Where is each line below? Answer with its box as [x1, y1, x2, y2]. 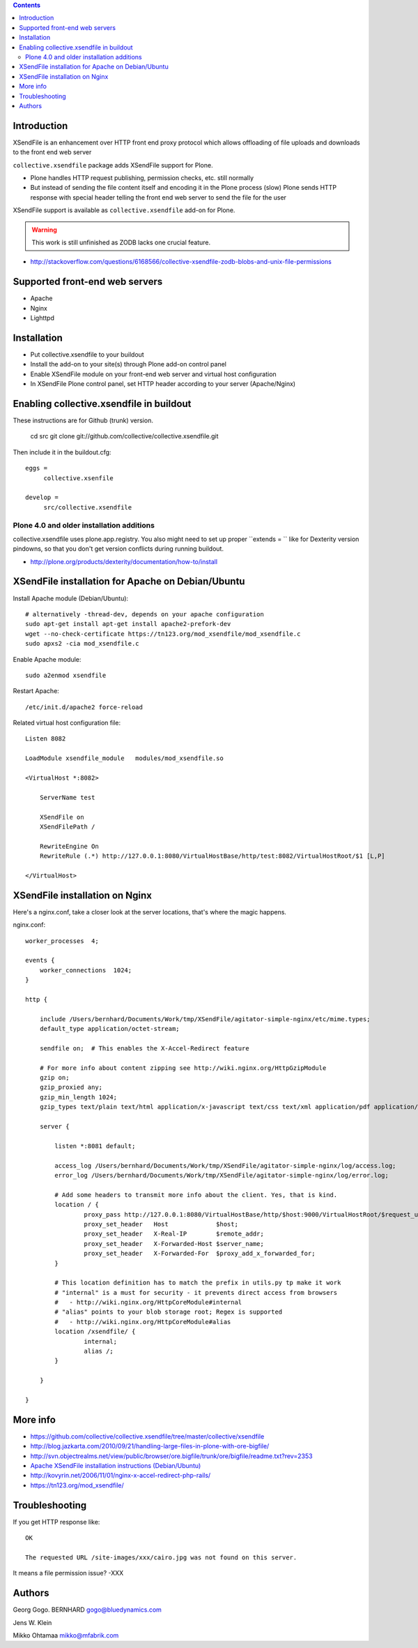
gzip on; [39, 1074, 70, 1082]
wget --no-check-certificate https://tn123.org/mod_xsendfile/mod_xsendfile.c [25, 630, 301, 638]
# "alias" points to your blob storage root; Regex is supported [54, 1308, 283, 1316]
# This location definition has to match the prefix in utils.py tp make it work [54, 1279, 341, 1287]
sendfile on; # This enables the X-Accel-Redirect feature [39, 1044, 250, 1052]
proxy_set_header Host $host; [84, 1220, 238, 1228]
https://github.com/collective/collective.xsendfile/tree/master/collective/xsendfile [30, 1432, 265, 1441]
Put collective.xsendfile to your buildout [30, 350, 144, 359]
